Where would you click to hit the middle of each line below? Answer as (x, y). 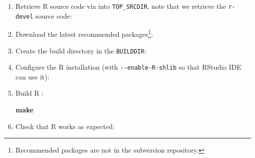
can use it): (32, 76)
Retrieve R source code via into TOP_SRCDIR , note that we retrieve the (121, 6)
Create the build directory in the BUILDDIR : (81, 50)
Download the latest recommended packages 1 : (84, 33)
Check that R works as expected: (65, 126)
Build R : (29, 93)
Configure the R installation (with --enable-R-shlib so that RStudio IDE (128, 67)
